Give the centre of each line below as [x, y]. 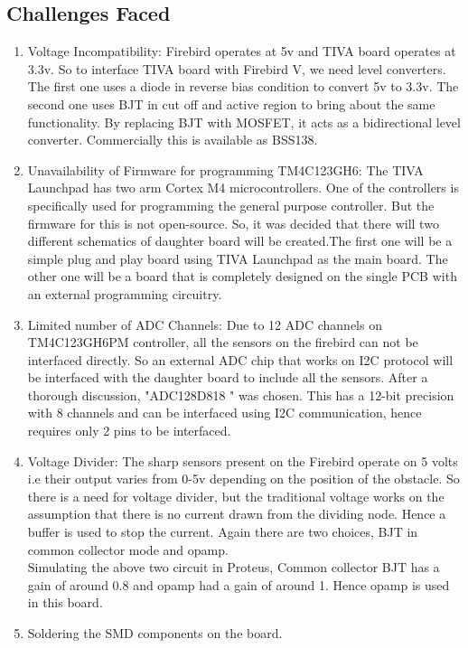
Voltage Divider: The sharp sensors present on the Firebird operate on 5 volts [243, 460]
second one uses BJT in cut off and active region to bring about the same [231, 103]
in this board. [65, 602]
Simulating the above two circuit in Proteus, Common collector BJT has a [234, 567]
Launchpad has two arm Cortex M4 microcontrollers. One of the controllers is [243, 188]
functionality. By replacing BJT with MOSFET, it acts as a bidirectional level [244, 122]
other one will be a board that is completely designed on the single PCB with [242, 276]
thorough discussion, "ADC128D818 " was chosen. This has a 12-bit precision [241, 394]
